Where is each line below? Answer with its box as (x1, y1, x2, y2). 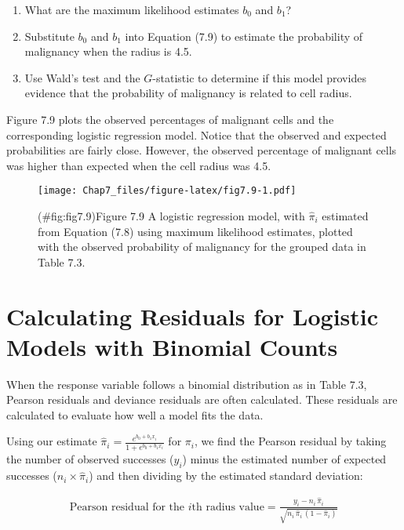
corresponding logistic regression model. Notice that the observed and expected (6, 126, 387, 143)
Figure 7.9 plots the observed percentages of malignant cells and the (6, 111, 334, 127)
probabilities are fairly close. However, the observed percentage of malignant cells (6, 142, 397, 158)
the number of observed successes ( (6, 451, 174, 467)
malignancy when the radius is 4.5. (24, 43, 192, 60)
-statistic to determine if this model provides (152, 69, 366, 85)
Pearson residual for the (69, 501, 185, 513)
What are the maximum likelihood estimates (24, 2, 239, 17)
